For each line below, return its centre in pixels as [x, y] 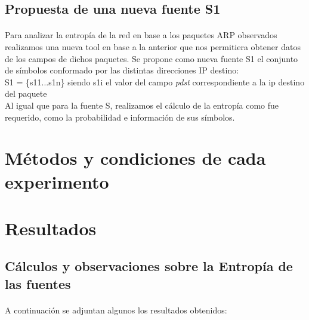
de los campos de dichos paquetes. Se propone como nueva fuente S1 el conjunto [152, 58]
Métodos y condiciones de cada [135, 158]
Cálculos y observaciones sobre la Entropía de [149, 266]
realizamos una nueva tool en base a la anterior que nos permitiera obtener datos [153, 46]
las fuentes [38, 283]
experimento [57, 181]
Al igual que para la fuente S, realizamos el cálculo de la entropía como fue [142, 105]
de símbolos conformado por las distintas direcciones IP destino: [122, 70]
